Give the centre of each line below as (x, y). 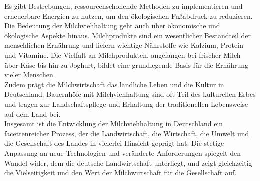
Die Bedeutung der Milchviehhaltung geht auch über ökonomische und (112, 26)
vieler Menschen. (30, 75)
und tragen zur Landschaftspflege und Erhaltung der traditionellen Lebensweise (126, 104)
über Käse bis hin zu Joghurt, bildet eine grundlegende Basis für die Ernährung (126, 65)
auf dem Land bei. (32, 114)
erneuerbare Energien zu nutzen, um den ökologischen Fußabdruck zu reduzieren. (128, 16)
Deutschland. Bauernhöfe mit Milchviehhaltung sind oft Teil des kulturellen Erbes (130, 94)
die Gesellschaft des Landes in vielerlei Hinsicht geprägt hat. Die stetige (114, 143)
